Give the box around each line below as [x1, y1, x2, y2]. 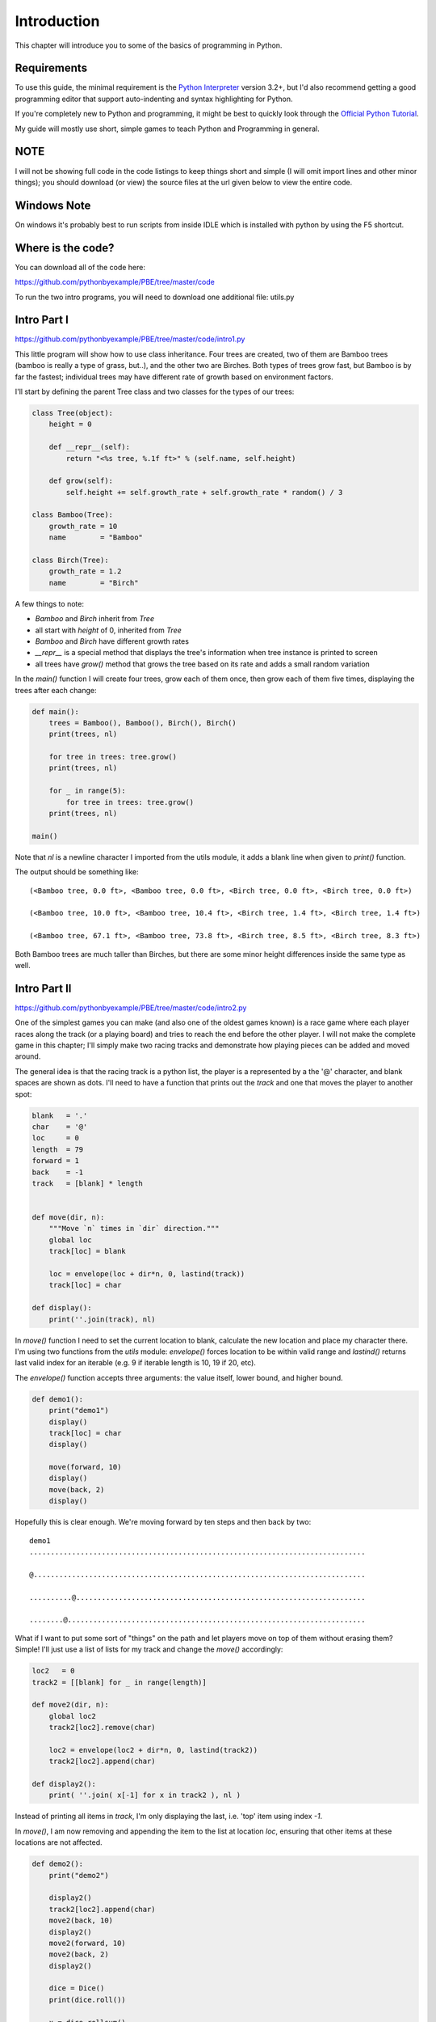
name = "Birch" [48, 578, 139, 587]
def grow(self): [48, 476, 113, 485]
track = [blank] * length [31, 1178, 143, 1188]
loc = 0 [31, 1133, 80, 1143]
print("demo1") [48, 1406, 109, 1415]
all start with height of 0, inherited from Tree [35, 625, 182, 635]
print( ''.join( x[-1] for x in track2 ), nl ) [48, 1791, 241, 1800]
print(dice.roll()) [48, 1995, 127, 2004]
